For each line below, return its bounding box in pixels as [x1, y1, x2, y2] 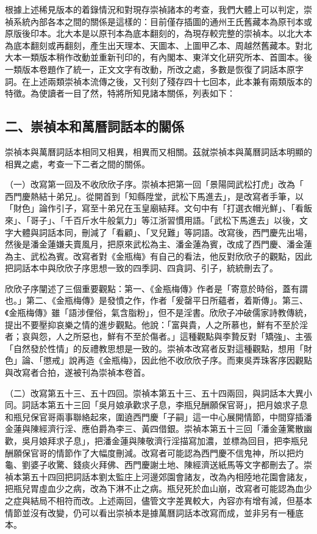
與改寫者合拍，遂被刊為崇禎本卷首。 [5, 366, 150, 379]
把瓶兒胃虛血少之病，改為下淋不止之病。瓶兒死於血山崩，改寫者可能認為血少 [5, 482, 312, 495]
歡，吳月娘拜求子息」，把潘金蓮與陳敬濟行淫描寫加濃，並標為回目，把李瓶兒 [5, 434, 308, 447]
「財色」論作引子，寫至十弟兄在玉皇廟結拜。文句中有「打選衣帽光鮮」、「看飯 [5, 202, 312, 214]
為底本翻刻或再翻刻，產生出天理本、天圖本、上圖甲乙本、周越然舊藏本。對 [5, 38, 304, 51]
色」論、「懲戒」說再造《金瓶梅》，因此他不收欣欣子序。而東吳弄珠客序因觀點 [5, 354, 312, 367]
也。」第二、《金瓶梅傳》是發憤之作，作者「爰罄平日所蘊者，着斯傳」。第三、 [5, 294, 308, 307]
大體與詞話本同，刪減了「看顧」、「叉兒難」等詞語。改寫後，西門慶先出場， [13, 225, 312, 238]
